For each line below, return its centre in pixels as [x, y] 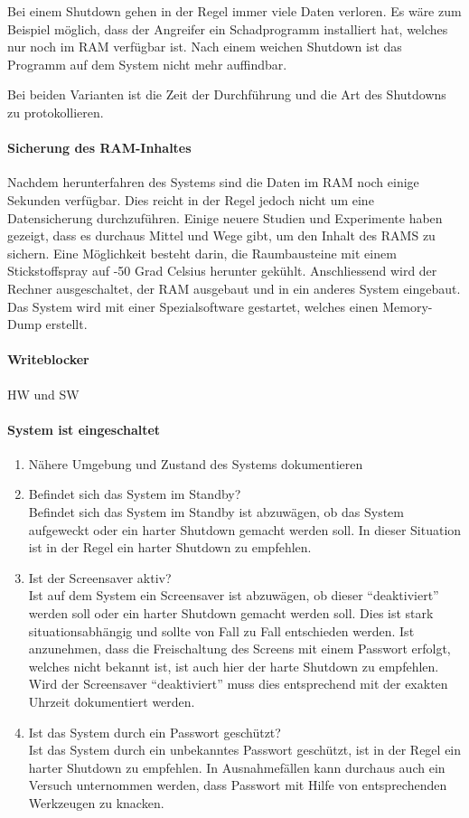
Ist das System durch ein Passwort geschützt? [155, 732]
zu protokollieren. [56, 112]
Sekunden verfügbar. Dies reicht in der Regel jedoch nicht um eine [191, 199]
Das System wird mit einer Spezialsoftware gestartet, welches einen [193, 306]
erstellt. [66, 324]
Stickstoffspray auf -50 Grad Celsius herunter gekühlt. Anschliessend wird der [222, 271]
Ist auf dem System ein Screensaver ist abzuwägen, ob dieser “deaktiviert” [234, 595]
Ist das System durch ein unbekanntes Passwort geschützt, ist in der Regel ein [245, 750]
